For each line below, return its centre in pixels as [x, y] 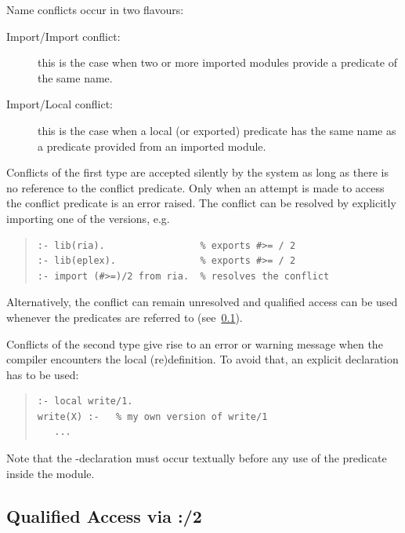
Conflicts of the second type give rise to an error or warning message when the [195, 343]
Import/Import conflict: [63, 36]
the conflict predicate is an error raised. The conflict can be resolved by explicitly [201, 203]
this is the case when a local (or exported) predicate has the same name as [217, 130]
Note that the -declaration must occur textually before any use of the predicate [197, 458]
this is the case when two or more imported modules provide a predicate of [217, 62]
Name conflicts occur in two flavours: [95, 9]
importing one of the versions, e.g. [88, 218]
